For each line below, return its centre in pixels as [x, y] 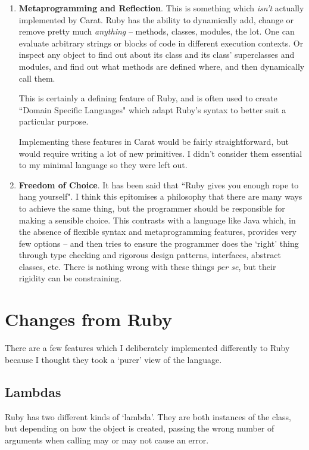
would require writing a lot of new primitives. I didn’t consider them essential [160, 153]
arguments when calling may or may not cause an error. [107, 440]
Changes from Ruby [88, 319]
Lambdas [33, 391]
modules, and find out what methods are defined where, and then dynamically [162, 66]
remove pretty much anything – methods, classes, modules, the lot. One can [157, 31]
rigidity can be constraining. [70, 278]
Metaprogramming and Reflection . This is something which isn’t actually [161, 8]
